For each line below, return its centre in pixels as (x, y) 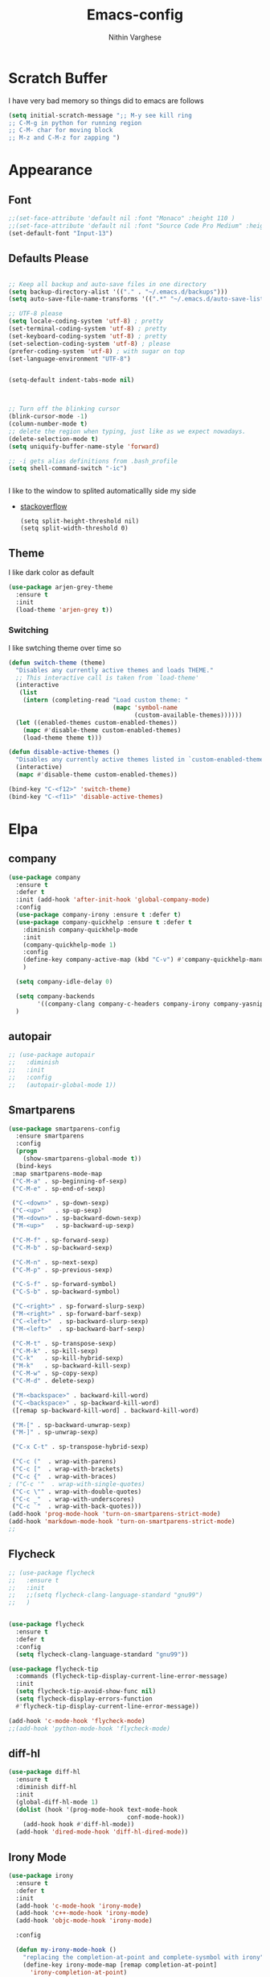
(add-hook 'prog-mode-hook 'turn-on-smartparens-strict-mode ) (115, 1514)
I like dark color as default (51, 572)
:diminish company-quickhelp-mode (80, 930)
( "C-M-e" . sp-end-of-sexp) (59, 1188)
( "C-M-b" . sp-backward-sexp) (62, 1247)
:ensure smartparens (50, 1136)
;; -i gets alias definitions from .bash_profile (93, 461)
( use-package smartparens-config (64, 1129)
